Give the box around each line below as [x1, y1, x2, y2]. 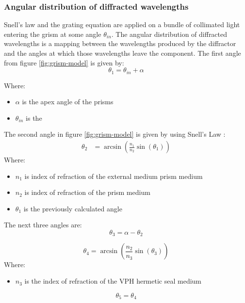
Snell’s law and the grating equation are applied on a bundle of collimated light [4, 19, 240, 30]
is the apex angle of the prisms [22, 96, 114, 107]
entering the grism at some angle [4, 29, 101, 39]
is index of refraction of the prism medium [24, 187, 150, 197]
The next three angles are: [4, 220, 82, 230]
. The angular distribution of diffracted [111, 29, 228, 39]
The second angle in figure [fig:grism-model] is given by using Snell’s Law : [4, 129, 226, 139]
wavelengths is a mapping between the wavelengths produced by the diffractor [4, 38, 236, 48]
